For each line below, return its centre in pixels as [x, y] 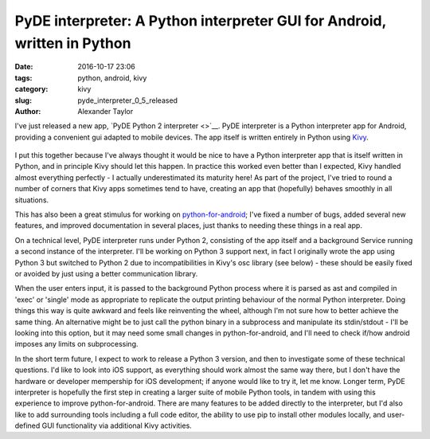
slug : [23, 100]
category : [31, 89]
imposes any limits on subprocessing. [76, 344]
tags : [23, 78]
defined [27, 425]
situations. [32, 200]
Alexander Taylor [106, 111]
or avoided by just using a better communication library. [106, 273]
